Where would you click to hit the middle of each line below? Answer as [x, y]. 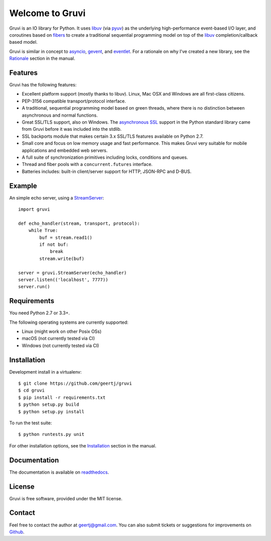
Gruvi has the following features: [43, 85]
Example [23, 186]
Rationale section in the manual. [42, 58]
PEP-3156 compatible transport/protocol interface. [74, 101]
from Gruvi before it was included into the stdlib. [72, 129]
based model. [23, 42]
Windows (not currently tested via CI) [60, 345]
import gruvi [34, 209]
